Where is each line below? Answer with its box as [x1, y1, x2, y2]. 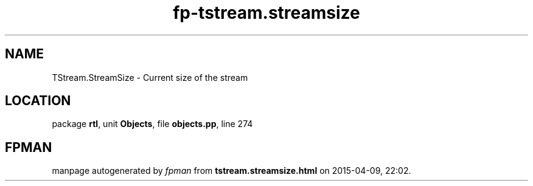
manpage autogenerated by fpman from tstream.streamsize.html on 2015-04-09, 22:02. [52, 165, 411, 176]
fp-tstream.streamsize [173, 2, 360, 23]
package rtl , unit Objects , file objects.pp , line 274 [52, 119, 253, 129]
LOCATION [5, 93, 71, 109]
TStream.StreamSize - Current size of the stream [52, 72, 248, 83]
